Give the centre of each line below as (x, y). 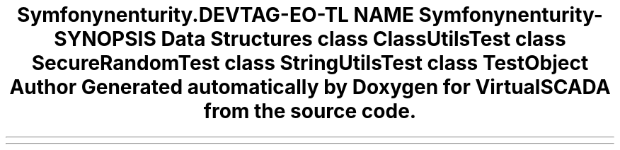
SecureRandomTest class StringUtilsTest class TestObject (310, 63)
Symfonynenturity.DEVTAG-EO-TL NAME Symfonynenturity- (310, 15)
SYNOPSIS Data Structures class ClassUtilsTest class (310, 39)
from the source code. (310, 111)
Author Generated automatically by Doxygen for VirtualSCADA (310, 87)
